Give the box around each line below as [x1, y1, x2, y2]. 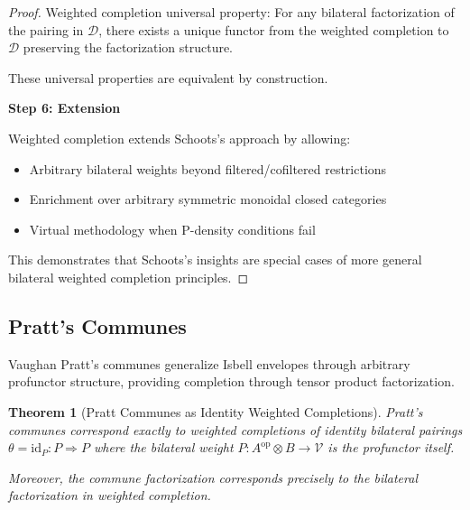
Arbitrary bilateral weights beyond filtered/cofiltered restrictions [29, 159, 387, 178]
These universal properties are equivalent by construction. [8, 68, 328, 87]
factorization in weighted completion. [8, 486, 211, 505]
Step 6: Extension [8, 98, 121, 117]
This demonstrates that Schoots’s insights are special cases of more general [8, 250, 422, 269]
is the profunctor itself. [327, 438, 455, 457]
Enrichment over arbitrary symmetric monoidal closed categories [29, 190, 387, 209]
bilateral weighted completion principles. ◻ [8, 267, 249, 286]
